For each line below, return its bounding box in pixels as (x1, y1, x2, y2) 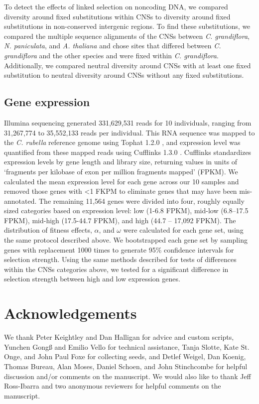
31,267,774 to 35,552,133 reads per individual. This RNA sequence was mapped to (4, 127, 255, 137)
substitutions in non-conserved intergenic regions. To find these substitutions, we (4, 21, 251, 31)
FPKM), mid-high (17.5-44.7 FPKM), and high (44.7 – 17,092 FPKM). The (4, 215, 236, 225)
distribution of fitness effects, (4, 225, 92, 235)
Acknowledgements (4, 303, 137, 323)
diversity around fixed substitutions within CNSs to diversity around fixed (4, 11, 231, 21)
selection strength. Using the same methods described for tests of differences (4, 254, 237, 265)
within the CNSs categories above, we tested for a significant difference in (4, 264, 229, 274)
